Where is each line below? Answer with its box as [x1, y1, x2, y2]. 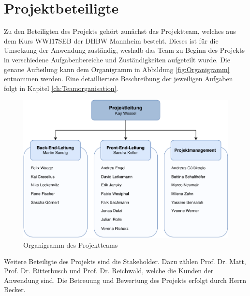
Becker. [4, 284, 26, 295]
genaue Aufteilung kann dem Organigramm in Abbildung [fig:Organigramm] [4, 64, 230, 74]
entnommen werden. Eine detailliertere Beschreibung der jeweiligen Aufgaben [4, 74, 233, 84]
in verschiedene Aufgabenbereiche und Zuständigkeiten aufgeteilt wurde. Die [4, 54, 230, 64]
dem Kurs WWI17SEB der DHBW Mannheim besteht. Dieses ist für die [4, 35, 219, 45]
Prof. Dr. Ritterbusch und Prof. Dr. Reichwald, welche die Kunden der [4, 266, 214, 276]
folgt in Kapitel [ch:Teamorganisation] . [4, 83, 118, 93]
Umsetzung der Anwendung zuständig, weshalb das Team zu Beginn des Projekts [4, 45, 245, 55]
